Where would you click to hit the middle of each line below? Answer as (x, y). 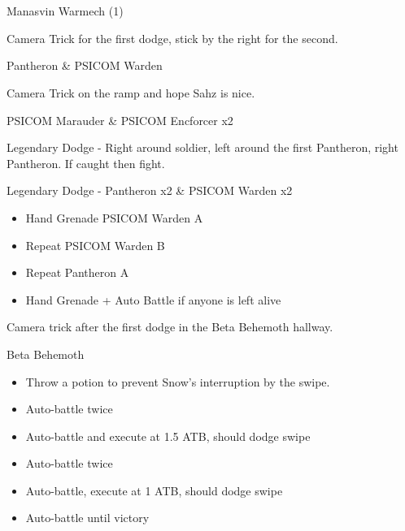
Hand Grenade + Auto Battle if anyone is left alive (153, 299)
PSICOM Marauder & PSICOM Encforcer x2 (120, 120)
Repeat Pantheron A (77, 272)
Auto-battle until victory (87, 518)
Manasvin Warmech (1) (65, 11)
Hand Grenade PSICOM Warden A (114, 217)
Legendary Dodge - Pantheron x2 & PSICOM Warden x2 (150, 190)
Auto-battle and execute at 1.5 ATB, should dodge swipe (168, 436)
